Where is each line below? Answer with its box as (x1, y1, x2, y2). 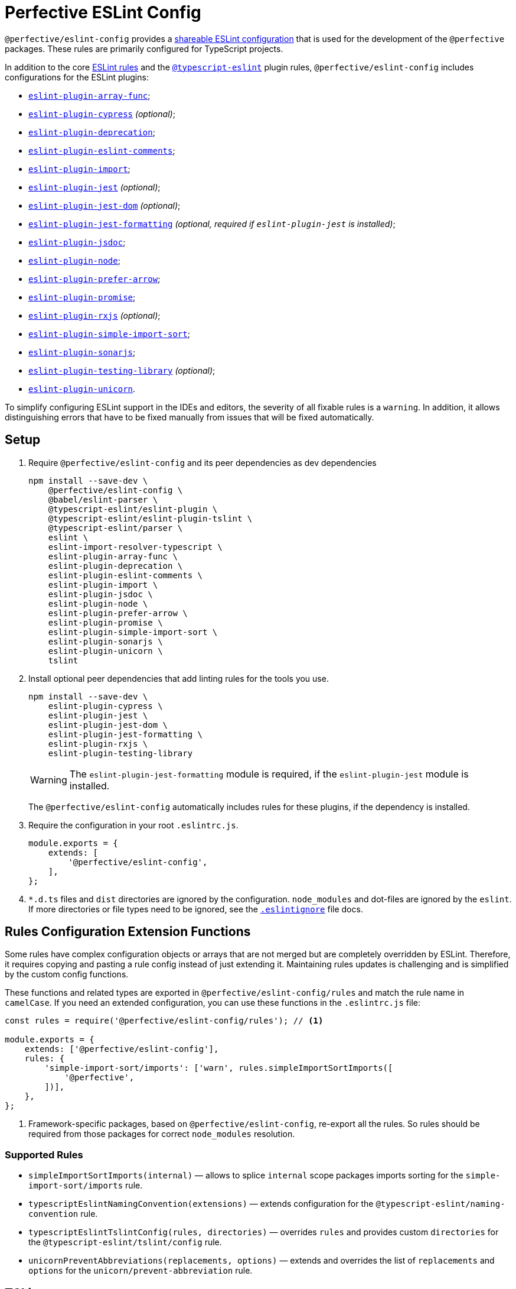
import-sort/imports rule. (28, 1180, 143, 1191)
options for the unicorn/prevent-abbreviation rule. (28, 1265, 253, 1276)
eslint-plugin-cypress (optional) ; (28, 108, 175, 119)
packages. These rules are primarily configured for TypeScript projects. (5, 43, 283, 54)
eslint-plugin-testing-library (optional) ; (28, 365, 215, 375)
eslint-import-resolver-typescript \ (48, 542, 223, 552)
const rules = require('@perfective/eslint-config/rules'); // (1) (5, 1016, 324, 1026)
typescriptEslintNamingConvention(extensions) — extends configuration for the (28, 1199, 374, 1209)
